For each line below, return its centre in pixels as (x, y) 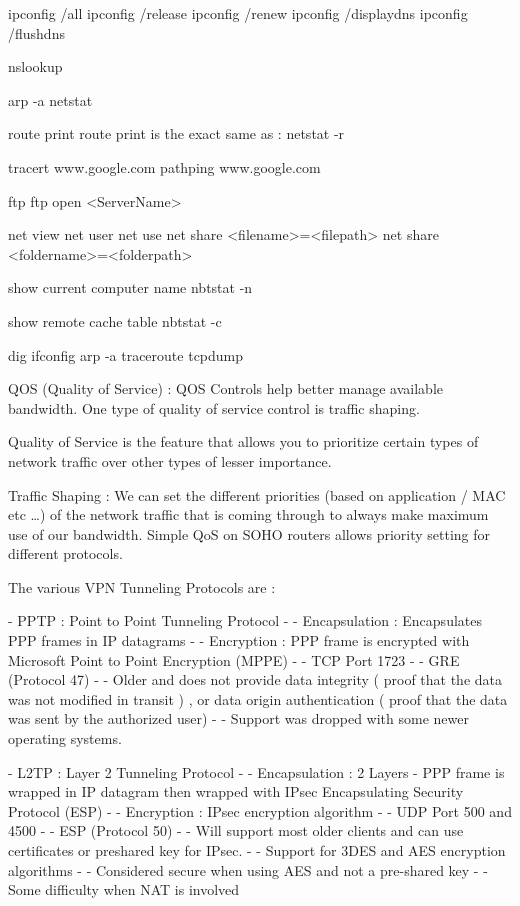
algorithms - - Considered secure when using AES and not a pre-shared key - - (248, 869)
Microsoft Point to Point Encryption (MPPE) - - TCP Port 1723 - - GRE (234, 659)
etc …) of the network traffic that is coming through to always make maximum (248, 514)
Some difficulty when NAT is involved (124, 889)
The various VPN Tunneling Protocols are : (142, 586)
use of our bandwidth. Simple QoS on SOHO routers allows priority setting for (249, 533)
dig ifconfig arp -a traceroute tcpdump (126, 354)
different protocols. (65, 553)
